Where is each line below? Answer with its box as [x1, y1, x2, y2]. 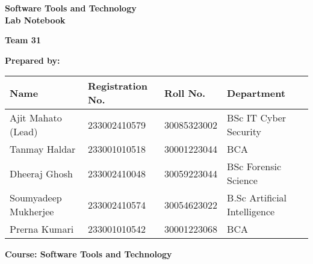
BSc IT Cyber [227, 111, 287, 125]
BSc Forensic [227, 159, 281, 174]
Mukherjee [10, 204, 54, 219]
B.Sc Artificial [227, 191, 287, 205]
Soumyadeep [10, 191, 62, 205]
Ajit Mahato [10, 111, 62, 125]
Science [227, 173, 258, 188]
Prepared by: [5, 54, 60, 66]
